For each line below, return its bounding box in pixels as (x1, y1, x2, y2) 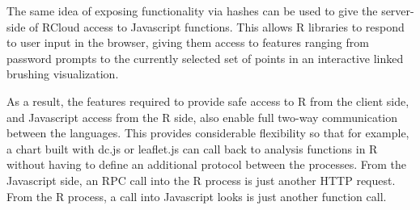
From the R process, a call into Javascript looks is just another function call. (6, 187, 387, 204)
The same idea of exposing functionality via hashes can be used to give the (6, 2, 378, 19)
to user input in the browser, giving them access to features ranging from (6, 34, 369, 51)
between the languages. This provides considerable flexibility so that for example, (6, 124, 409, 141)
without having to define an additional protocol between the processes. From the (6, 156, 407, 173)
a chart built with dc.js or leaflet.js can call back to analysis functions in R (6, 140, 378, 157)
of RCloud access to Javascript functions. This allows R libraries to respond (29, 18, 405, 35)
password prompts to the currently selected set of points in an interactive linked (6, 49, 404, 66)
